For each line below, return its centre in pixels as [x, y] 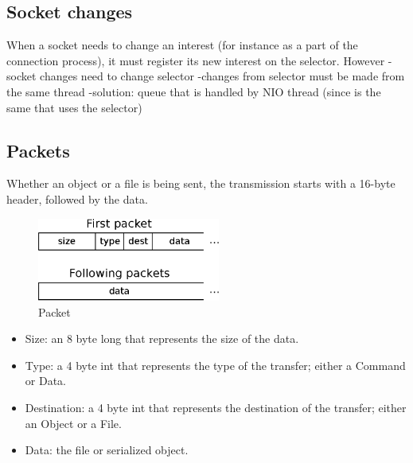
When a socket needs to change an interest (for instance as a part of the [182, 45]
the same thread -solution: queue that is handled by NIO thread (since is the [194, 91]
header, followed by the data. [77, 198]
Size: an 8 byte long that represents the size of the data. [162, 338]
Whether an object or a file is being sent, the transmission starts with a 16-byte [201, 183]
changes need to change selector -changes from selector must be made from [222, 76]
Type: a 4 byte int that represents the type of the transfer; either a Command [215, 365]
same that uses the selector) [74, 107]
